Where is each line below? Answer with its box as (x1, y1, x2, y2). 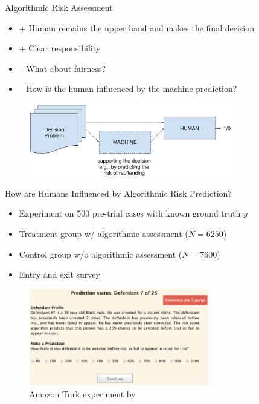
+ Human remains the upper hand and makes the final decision (19, 21, 255, 34)
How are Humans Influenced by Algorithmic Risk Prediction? (5, 186, 232, 199)
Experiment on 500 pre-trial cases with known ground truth (19, 207, 241, 220)
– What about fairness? (19, 62, 106, 74)
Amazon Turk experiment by (29, 388, 136, 400)
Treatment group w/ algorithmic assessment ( (19, 227, 188, 239)
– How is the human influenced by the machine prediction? (19, 82, 237, 95)
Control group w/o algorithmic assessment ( (19, 247, 182, 260)
